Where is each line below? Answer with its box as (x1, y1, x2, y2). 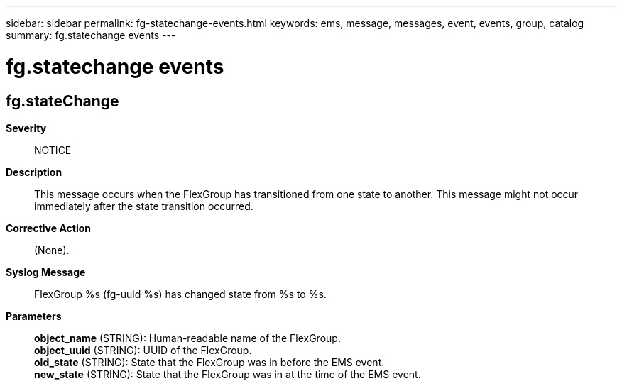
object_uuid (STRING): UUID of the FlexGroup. (34, 343, 252, 356)
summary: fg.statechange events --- (6, 29, 176, 41)
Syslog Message (6, 265, 86, 278)
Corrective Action (6, 221, 91, 234)
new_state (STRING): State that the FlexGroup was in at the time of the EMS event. (34, 368, 421, 380)
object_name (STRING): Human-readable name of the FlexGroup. (34, 331, 341, 344)
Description (6, 165, 62, 178)
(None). (34, 243, 70, 256)
